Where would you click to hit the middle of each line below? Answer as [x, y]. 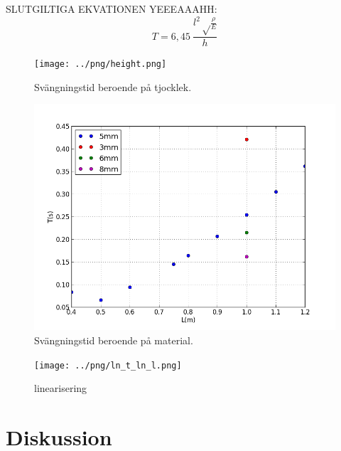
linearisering [61, 388]
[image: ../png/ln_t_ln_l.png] [108, 365]
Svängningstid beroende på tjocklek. [113, 86]
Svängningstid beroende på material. [114, 340]
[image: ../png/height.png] [101, 64]
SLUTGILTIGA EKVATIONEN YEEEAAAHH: [112, 9]
